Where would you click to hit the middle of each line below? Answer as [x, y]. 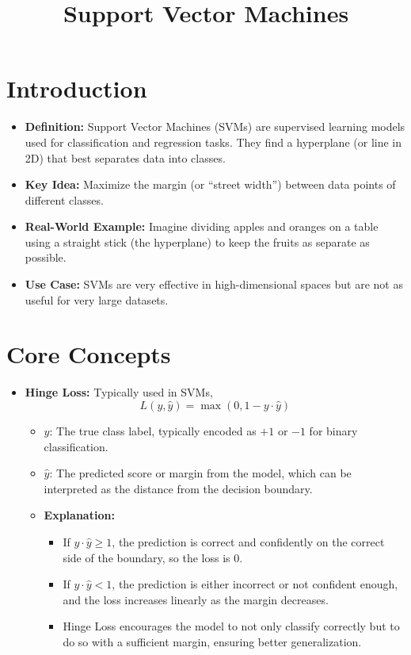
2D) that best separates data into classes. [125, 157]
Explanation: [79, 515]
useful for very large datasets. [97, 299]
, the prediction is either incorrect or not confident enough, [255, 584]
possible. [46, 257]
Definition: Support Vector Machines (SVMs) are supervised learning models [215, 126]
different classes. [64, 199]
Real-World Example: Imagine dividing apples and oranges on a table [202, 226]
